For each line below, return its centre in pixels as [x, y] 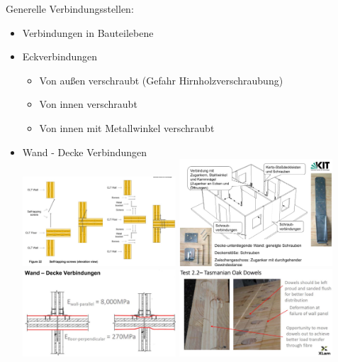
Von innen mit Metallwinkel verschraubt [127, 127]
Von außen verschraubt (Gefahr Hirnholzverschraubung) [161, 80]
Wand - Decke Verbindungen [85, 152]
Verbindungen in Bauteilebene [88, 32]
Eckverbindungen [60, 56]
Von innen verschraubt [88, 104]
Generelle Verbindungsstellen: [70, 9]
